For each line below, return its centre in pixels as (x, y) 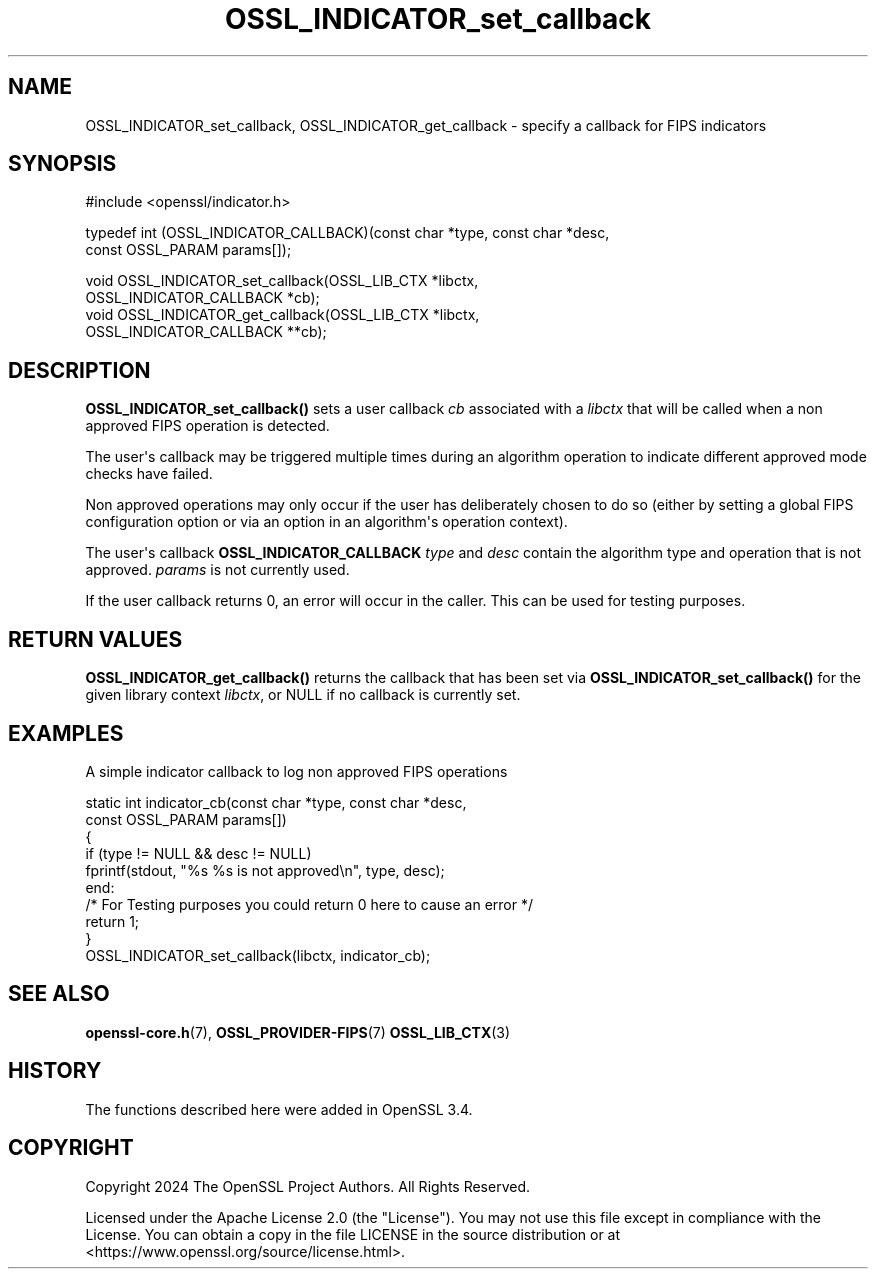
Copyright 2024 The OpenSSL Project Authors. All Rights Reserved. (308, 1186)
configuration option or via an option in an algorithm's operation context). (326, 522)
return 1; (112, 921)
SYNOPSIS (62, 164)
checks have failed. (149, 474)
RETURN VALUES (95, 639)
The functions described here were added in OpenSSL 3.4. (279, 1109)
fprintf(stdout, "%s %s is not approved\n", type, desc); (265, 870)
